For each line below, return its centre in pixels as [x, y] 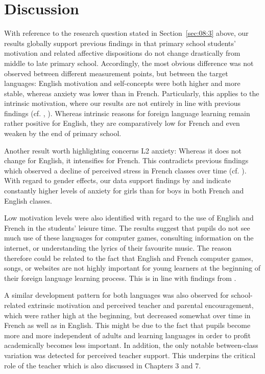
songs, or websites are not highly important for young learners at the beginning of [132, 268]
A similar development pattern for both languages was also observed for [117, 295]
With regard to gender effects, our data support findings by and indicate [118, 180]
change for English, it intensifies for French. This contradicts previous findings [126, 160]
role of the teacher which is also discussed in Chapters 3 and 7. [103, 365]
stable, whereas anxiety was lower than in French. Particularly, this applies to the [132, 93]
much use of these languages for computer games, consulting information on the [129, 238]
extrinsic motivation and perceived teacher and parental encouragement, [141, 305]
